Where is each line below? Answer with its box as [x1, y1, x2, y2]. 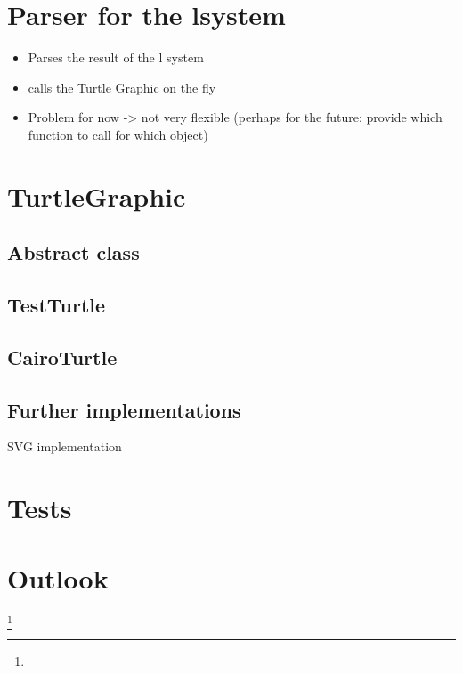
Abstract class [7, 239, 140, 266]
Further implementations [7, 395, 241, 423]
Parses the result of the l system [28, 48, 204, 67]
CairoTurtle [7, 343, 118, 370]
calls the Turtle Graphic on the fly [28, 77, 216, 96]
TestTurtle [7, 291, 106, 319]
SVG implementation [7, 437, 122, 456]
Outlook [7, 559, 109, 596]
